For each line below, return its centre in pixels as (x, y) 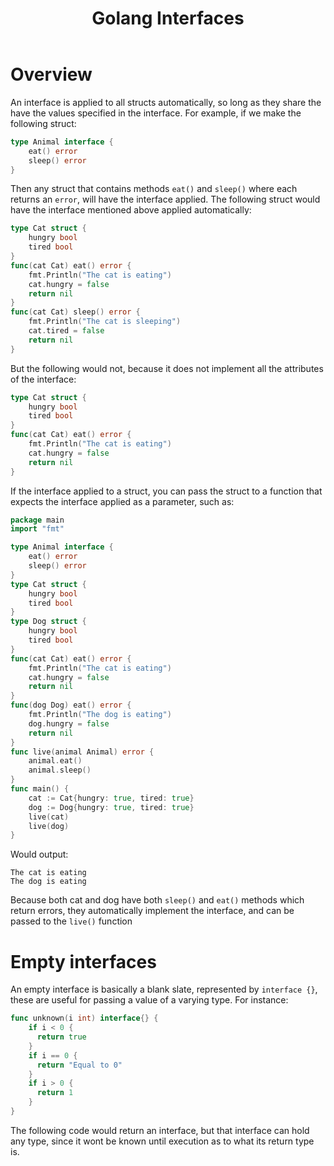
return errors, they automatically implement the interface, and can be (152, 911)
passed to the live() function (71, 921)
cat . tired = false (66, 331)
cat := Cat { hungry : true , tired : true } (111, 798)
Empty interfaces (83, 961)
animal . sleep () (60, 770)
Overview (51, 74)
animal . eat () (55, 761)
